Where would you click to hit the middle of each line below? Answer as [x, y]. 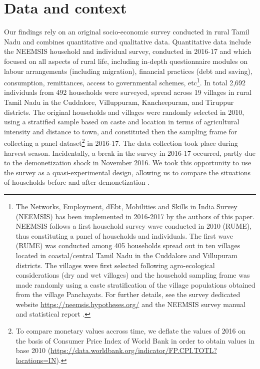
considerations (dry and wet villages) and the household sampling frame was [133, 275]
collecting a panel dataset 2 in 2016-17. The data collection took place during [121, 142]
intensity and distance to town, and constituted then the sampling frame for [121, 131]
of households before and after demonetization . [77, 182]
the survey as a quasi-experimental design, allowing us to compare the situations [127, 172]
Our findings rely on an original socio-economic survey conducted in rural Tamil [127, 32]
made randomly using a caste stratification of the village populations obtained [135, 284]
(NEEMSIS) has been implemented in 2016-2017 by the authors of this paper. [135, 216]
